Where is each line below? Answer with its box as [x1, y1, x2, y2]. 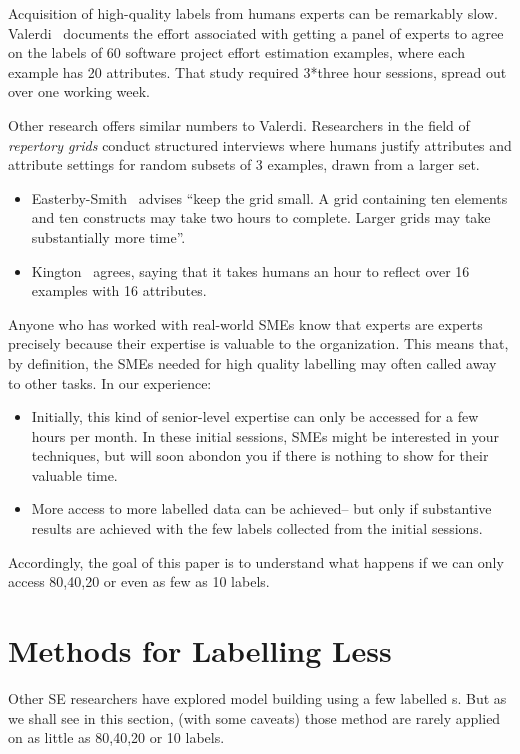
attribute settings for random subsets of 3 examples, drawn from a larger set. [8, 154, 480, 175]
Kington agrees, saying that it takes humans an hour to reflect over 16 [31, 260, 470, 281]
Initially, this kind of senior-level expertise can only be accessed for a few [31, 406, 479, 427]
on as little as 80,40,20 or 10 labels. [8, 727, 225, 748]
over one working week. [8, 81, 151, 102]
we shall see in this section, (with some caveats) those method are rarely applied [8, 707, 501, 728]
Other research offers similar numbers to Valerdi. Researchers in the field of [8, 114, 470, 135]
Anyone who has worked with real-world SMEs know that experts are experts [8, 313, 483, 334]
